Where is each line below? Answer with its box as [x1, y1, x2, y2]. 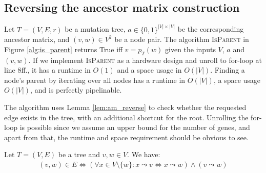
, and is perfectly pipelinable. [30, 84, 122, 95]
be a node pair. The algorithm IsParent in [114, 34, 249, 45]
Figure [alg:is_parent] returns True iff [4, 44, 123, 54]
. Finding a [210, 64, 245, 75]
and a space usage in [117, 64, 182, 75]
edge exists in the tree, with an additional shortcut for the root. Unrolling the [4, 112, 249, 122]
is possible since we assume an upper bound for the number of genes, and [19, 122, 250, 133]
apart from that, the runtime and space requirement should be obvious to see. [4, 132, 249, 142]
